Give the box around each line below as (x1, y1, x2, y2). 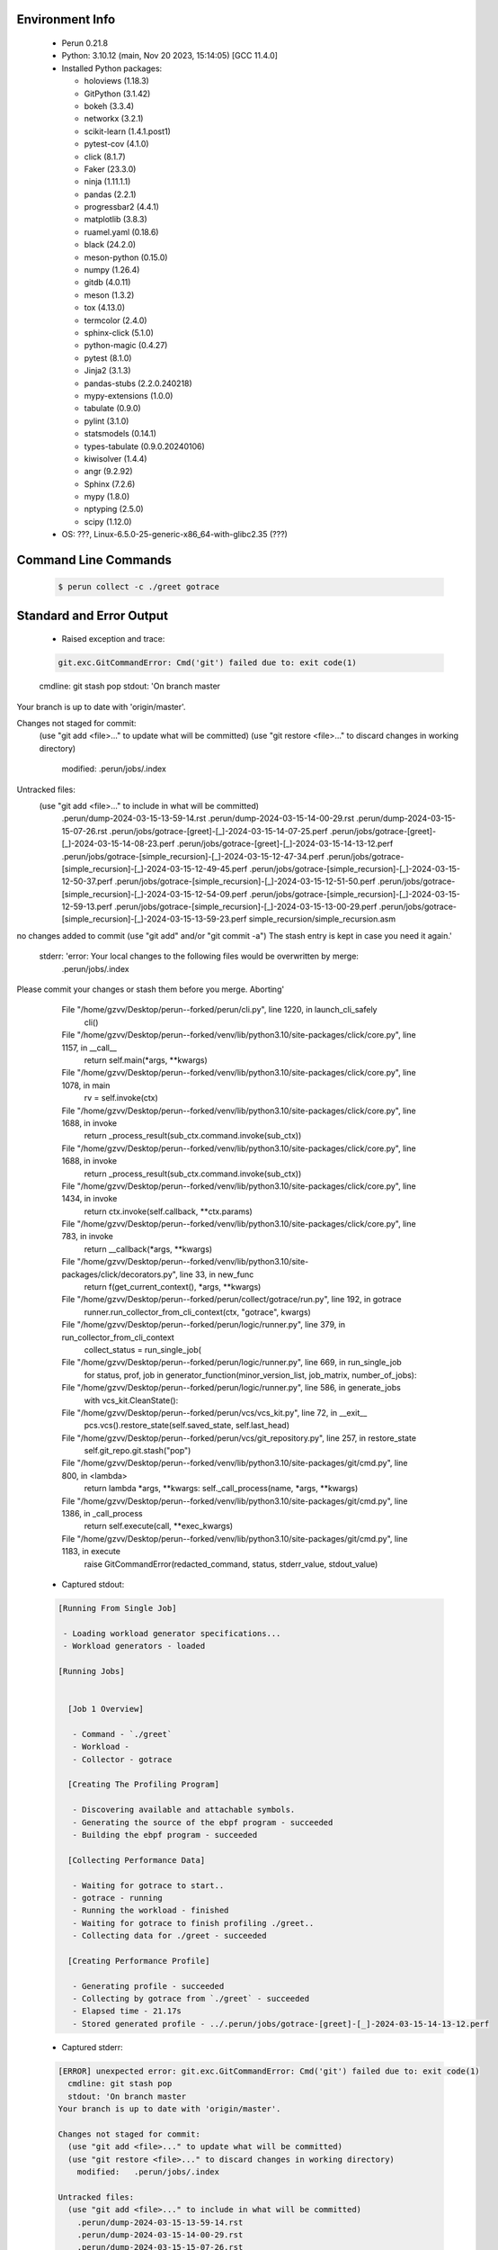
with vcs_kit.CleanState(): (84, 1395, 179, 1406)
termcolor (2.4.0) (84, 315, 147, 326)
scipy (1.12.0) (84, 516, 132, 526)
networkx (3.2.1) (84, 113, 144, 124)
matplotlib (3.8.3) (84, 214, 147, 225)
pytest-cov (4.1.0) (84, 139, 149, 149)
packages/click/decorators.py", (61, 1269, 179, 1280)
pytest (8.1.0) (84, 352, 132, 364)
